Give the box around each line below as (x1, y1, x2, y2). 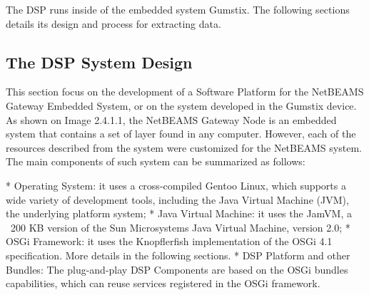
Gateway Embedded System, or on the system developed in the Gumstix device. (6, 98, 357, 113)
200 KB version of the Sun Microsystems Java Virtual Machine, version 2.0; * (10, 219, 350, 234)
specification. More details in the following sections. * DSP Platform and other (6, 247, 350, 262)
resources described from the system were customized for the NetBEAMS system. (6, 140, 362, 155)
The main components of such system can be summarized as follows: (6, 154, 305, 169)
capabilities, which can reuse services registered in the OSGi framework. (6, 276, 320, 291)
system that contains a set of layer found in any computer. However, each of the (6, 126, 356, 141)
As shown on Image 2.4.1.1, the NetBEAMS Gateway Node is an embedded (6, 112, 337, 127)
